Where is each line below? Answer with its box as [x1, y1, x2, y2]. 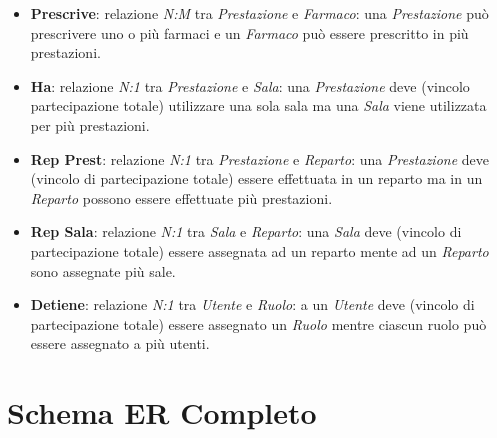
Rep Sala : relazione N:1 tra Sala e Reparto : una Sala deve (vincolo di [30, 221, 462, 242]
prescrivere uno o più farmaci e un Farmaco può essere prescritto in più [30, 22, 469, 43]
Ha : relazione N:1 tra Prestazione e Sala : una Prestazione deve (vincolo [30, 75, 470, 96]
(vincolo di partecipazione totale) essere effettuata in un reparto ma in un [30, 168, 483, 189]
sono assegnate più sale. [30, 260, 176, 281]
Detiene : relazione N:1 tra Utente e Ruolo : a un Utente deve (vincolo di [30, 294, 475, 315]
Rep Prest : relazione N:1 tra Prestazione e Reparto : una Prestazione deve [30, 148, 490, 169]
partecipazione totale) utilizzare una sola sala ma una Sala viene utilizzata [30, 95, 487, 116]
